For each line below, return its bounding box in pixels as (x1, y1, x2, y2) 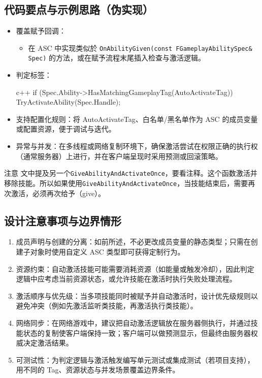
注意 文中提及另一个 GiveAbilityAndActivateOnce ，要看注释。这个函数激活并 (4, 168, 257, 178)
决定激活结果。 (23, 337, 73, 348)
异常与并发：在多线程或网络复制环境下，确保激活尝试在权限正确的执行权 (16, 141, 258, 151)
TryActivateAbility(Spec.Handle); (16, 97, 121, 107)
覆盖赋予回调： (16, 25, 66, 36)
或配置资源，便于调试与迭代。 (16, 123, 116, 134)
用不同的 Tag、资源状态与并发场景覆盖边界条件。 (16, 364, 180, 375)
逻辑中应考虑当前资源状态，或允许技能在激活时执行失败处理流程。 (16, 273, 237, 284)
